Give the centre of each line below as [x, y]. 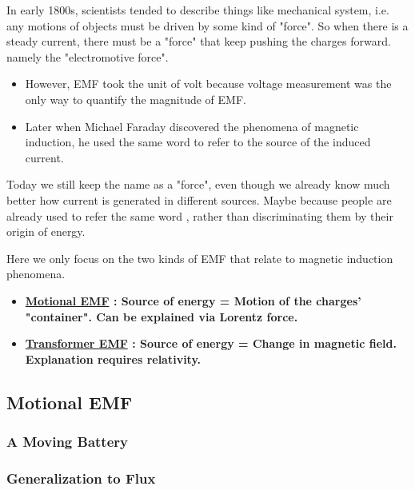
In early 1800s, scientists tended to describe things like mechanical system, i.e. [198, 10]
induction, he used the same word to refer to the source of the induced [198, 142]
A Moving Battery [67, 441]
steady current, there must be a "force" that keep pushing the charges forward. [199, 41]
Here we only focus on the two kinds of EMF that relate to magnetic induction [200, 258]
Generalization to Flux [81, 478]
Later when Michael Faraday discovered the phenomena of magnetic [192, 126]
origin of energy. [46, 231]
